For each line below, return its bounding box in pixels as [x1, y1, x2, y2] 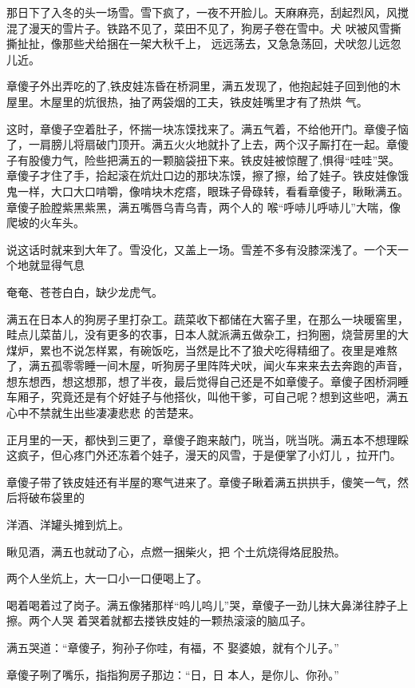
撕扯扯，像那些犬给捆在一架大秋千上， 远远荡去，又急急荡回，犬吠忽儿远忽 [6, 35, 401, 52]
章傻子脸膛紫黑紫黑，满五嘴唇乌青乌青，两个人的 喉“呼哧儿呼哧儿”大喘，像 [6, 198, 401, 215]
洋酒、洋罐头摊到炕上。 [6, 516, 129, 533]
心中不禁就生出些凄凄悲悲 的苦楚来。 [6, 404, 200, 421]
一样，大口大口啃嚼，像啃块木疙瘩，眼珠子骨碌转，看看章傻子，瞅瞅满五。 [17, 182, 409, 199]
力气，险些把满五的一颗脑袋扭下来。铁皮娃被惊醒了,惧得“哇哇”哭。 [50, 151, 401, 168]
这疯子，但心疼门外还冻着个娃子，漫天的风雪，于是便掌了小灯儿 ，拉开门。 [6, 447, 401, 463]
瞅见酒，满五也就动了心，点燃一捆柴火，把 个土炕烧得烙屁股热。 [6, 543, 346, 559]
